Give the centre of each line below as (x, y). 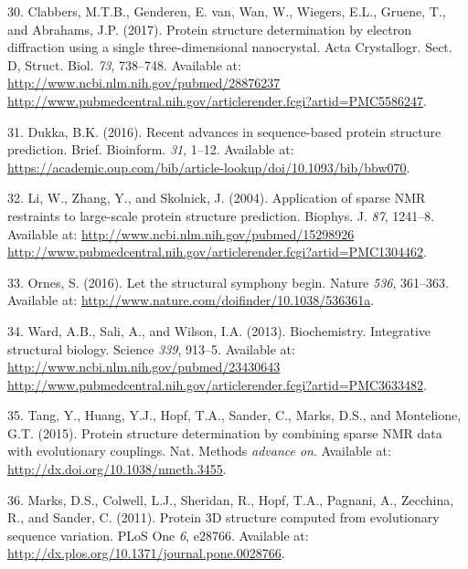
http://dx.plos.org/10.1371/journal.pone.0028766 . (146, 553)
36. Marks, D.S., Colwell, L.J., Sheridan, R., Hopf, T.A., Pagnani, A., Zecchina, (231, 499)
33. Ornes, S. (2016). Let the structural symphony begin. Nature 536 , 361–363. (228, 282)
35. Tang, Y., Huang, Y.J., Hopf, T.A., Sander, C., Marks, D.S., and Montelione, (234, 415)
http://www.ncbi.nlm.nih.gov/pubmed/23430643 (144, 367)
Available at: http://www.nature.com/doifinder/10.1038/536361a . (191, 300)
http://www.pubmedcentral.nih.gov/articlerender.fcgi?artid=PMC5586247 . (217, 100)
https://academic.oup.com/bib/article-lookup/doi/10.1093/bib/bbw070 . (209, 167)
